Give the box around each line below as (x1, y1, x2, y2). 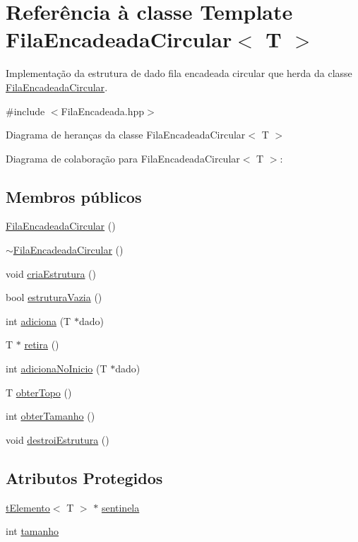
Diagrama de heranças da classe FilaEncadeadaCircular (6, 127, 246, 142)
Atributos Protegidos (6, 466, 163, 488)
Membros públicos (6, 185, 142, 207)
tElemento (6, 500, 50, 514)
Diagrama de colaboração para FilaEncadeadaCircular (6, 151, 240, 165)
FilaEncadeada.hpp (61, 103, 145, 118)
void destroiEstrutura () (6, 432, 109, 447)
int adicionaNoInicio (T (6, 361, 107, 376)
